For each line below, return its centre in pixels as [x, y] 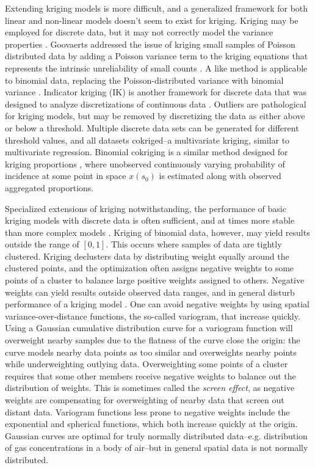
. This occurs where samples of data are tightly [194, 244]
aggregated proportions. [49, 187]
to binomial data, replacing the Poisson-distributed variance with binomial [144, 80]
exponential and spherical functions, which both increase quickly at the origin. [151, 424]
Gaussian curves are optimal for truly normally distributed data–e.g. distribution [156, 435]
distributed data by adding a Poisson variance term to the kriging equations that [157, 56]
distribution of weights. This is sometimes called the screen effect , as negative [150, 388]
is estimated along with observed [220, 176]
